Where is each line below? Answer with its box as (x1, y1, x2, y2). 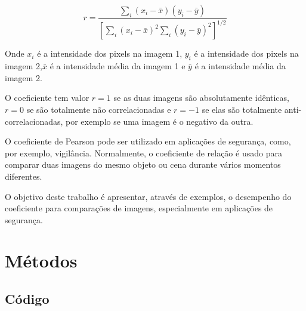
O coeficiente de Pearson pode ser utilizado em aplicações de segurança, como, (5, 135, 291, 147)
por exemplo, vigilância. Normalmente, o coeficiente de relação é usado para (5, 146, 282, 159)
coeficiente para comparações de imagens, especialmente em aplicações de (5, 202, 273, 214)
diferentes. (5, 170, 42, 182)
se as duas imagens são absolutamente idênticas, (113, 91, 289, 104)
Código (5, 290, 50, 308)
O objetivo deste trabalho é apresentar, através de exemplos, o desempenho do (5, 190, 292, 202)
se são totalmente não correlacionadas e (26, 103, 171, 115)
